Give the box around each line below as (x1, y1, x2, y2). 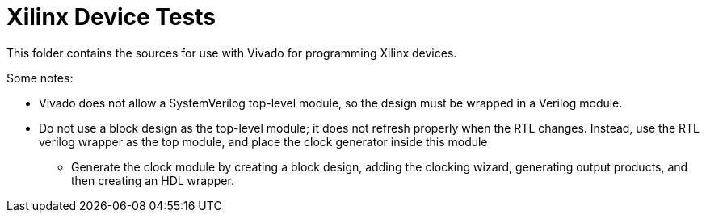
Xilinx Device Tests (6, 3, 216, 31)
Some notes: (6, 70, 74, 85)
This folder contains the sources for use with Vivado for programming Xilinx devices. (6, 45, 457, 60)
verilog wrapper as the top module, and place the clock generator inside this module (39, 134, 488, 149)
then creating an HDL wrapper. (71, 173, 234, 187)
